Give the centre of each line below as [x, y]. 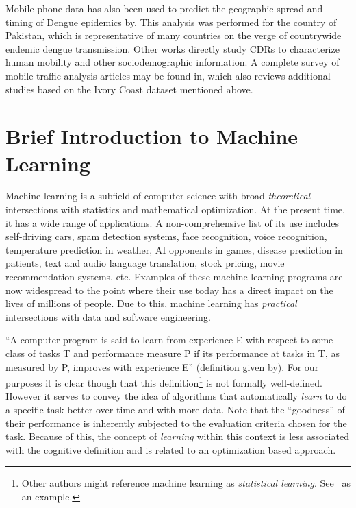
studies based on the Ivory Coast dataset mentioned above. [129, 89]
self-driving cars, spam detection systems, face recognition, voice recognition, [166, 236]
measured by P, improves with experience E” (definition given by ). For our [162, 366]
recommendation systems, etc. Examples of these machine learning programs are [174, 277]
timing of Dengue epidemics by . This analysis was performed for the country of [171, 22]
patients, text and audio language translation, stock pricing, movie [145, 263]
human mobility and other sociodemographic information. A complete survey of [173, 62]
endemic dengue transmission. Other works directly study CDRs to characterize [173, 48]
